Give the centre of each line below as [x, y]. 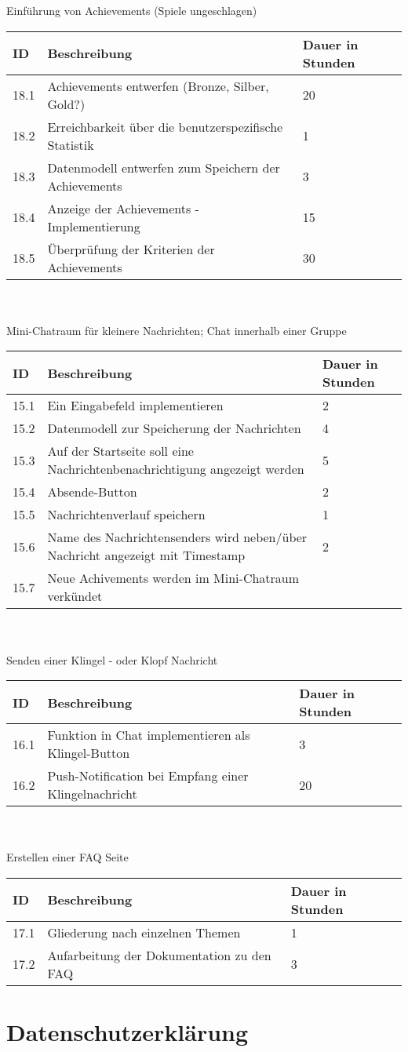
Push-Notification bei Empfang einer [148, 776]
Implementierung [94, 226]
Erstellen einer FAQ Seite [67, 857]
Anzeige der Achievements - [123, 208]
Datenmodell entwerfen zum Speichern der [164, 167]
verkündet [75, 596]
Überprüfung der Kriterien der [131, 249]
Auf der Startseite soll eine [120, 451]
